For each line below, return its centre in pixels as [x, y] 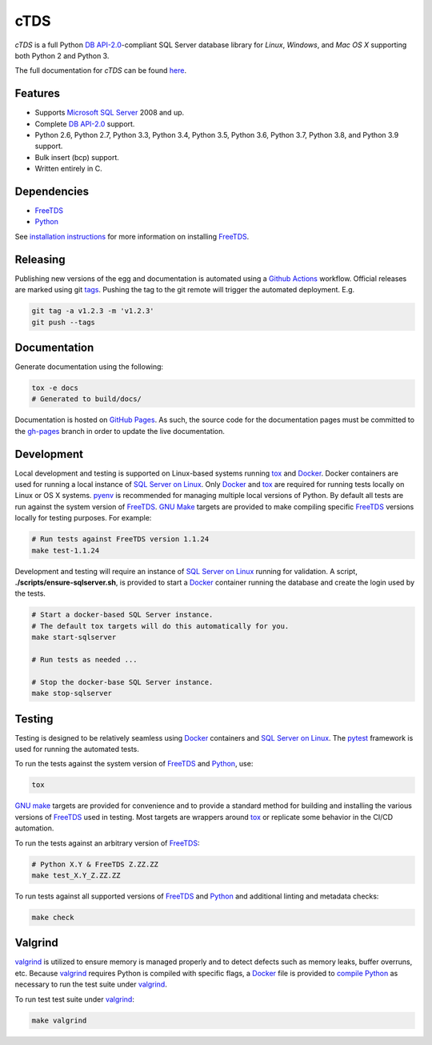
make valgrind [59, 1020]
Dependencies [52, 191]
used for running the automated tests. [77, 750]
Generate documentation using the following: [89, 367]
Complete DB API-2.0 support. [85, 123]
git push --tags [64, 322]
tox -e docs [55, 388]
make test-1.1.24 [66, 550]
